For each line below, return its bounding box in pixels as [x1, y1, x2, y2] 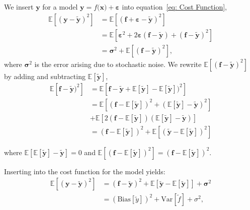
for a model [42, 2, 78, 12]
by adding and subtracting [4, 71, 86, 81]
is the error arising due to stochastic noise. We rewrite [34, 58, 202, 69]
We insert [4, 2, 34, 12]
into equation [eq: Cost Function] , [122, 2, 227, 12]
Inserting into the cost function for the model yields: [4, 166, 165, 176]
